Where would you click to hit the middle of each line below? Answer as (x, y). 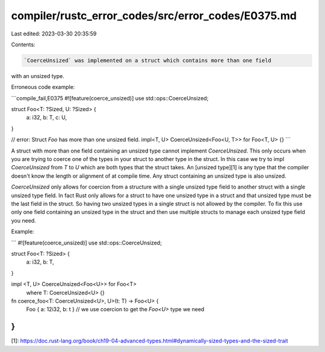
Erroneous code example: (43, 87)
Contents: (23, 44)
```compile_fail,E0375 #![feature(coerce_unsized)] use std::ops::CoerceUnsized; (110, 98)
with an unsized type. (38, 76)
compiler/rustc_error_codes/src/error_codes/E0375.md (154, 16)
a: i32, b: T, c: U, (47, 118)
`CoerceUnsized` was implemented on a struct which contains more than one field (148, 60)
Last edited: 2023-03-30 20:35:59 (54, 34)
